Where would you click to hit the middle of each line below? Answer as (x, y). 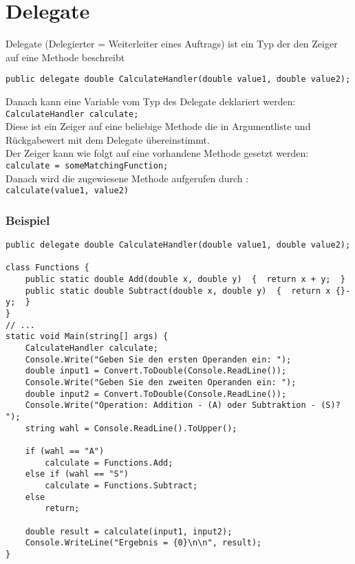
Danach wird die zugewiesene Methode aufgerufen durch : (127, 178)
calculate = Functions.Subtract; (121, 485)
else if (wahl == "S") (77, 474)
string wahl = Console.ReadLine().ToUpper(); (131, 428)
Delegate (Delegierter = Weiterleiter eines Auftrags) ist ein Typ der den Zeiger (172, 44)
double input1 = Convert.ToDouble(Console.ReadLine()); (156, 371)
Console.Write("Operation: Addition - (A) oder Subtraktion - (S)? (183, 405)
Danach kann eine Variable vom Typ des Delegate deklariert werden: (151, 101)
